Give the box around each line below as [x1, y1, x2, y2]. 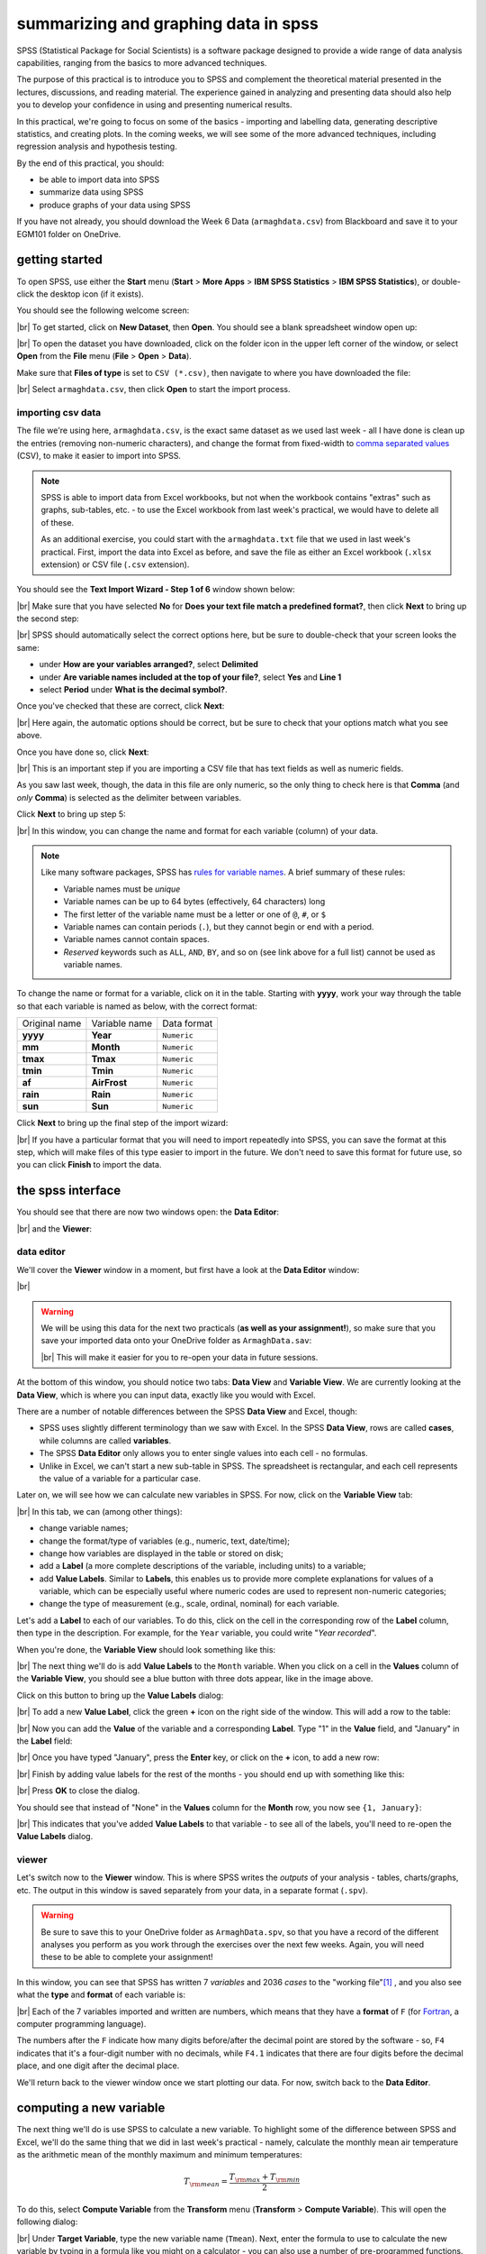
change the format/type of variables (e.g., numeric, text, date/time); [39, 1535, 291, 1546]
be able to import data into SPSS [39, 174, 160, 185]
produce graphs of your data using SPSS [39, 199, 191, 210]
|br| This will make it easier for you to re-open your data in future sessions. [40, 1351, 319, 1362]
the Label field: [16, 1736, 73, 1746]
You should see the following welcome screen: [16, 305, 190, 316]
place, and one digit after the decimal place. [16, 2060, 180, 2071]
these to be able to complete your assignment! [40, 1952, 213, 1963]
